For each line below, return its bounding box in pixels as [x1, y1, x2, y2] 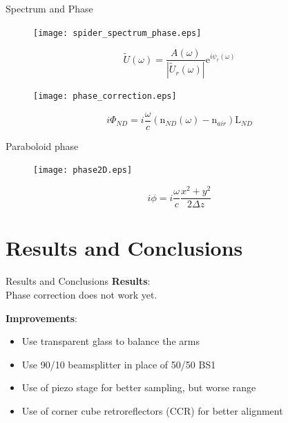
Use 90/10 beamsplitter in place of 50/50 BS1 [21, 357, 216, 371]
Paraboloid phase [6, 138, 79, 153]
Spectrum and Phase [6, 1, 93, 15]
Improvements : [6, 310, 77, 325]
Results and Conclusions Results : [6, 274, 151, 288]
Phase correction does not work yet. [6, 287, 157, 301]
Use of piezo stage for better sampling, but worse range [21, 380, 256, 395]
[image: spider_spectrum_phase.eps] [33, 28, 202, 38]
